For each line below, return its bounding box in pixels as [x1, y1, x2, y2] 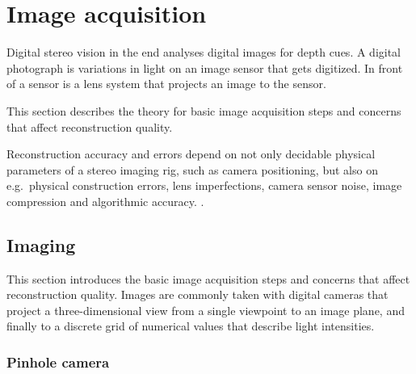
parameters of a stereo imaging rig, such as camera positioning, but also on [6, 161, 378, 178]
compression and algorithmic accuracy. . [6, 192, 204, 209]
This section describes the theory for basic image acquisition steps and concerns [6, 102, 401, 119]
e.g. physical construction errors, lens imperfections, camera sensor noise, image [6, 177, 402, 194]
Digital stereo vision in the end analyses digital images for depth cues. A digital [6, 44, 401, 61]
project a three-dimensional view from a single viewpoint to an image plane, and [6, 301, 405, 318]
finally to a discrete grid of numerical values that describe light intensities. [6, 317, 375, 334]
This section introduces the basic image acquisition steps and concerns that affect [6, 270, 410, 287]
